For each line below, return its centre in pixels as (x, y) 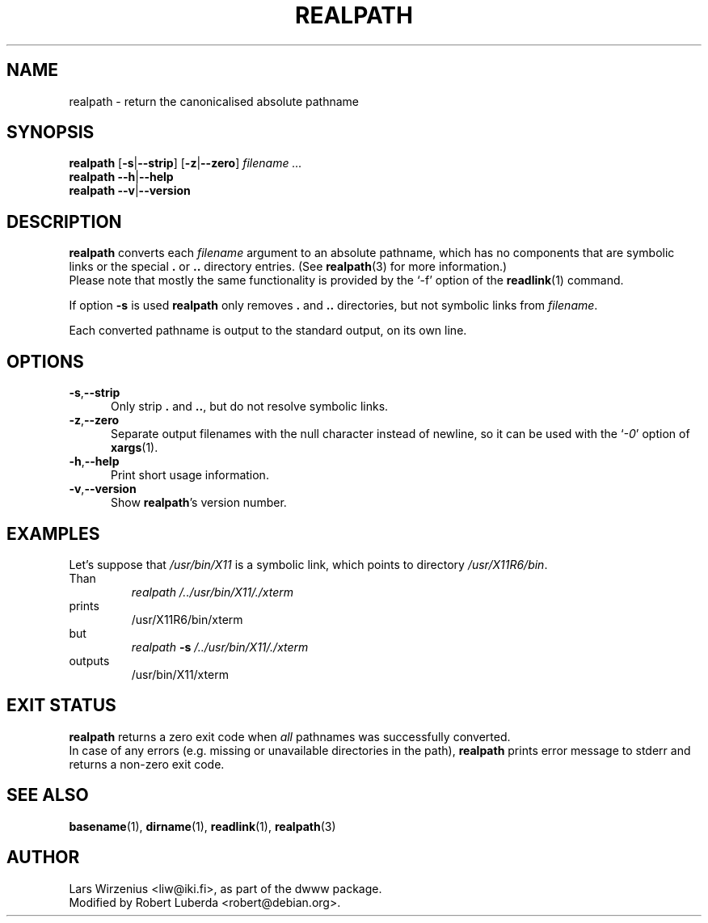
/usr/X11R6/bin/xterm (187, 619)
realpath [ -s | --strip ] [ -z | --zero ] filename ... (185, 163)
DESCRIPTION (64, 221)
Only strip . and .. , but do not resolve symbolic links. (250, 407)
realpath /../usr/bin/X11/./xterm (212, 592)
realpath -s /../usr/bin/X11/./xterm (220, 647)
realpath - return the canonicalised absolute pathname (214, 101)
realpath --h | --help (121, 177)
